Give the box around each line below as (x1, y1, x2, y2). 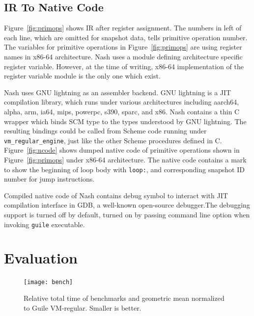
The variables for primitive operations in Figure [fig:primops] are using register (4, 42, 242, 52)
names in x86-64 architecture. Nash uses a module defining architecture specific (4, 51, 243, 61)
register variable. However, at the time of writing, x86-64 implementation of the (4, 61, 244, 71)
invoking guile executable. (4, 219, 85, 229)
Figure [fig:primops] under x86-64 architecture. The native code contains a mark (4, 154, 247, 164)
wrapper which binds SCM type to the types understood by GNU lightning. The (4, 116, 247, 126)
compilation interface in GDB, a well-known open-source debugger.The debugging (4, 200, 250, 210)
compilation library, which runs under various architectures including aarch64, (4, 97, 239, 107)
